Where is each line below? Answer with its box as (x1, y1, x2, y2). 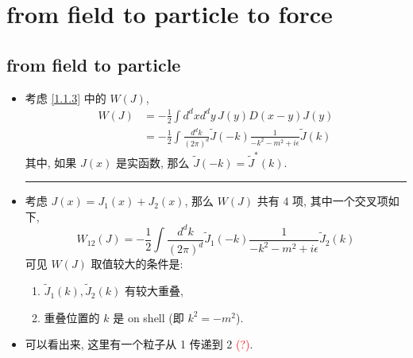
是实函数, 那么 (115, 154, 190, 170)
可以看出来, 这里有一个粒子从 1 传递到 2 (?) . (25, 336, 253, 352)
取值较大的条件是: (91, 255, 183, 272)
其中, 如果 (25, 154, 77, 170)
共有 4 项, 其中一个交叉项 (257, 193, 388, 209)
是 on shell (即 (113, 309, 184, 325)
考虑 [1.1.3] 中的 (25, 89, 106, 106)
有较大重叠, (124, 282, 183, 299)
